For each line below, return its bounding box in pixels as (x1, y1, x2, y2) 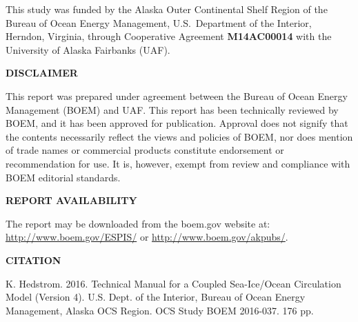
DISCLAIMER (6, 66, 78, 80)
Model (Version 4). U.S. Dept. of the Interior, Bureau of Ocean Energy (6, 290, 306, 304)
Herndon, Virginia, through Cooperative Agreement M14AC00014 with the (6, 29, 332, 43)
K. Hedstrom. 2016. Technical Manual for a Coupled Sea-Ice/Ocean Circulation (6, 276, 341, 290)
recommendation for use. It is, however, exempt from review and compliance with (6, 156, 350, 170)
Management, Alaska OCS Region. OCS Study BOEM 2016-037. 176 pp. (6, 303, 314, 317)
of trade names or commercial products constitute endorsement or (6, 143, 284, 157)
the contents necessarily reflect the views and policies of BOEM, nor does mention (6, 129, 353, 143)
